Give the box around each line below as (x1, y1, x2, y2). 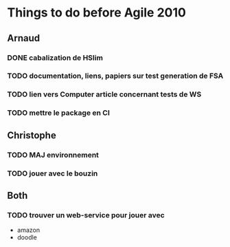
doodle (16, 233, 38, 241)
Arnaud (7, 32, 40, 44)
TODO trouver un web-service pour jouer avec (7, 210, 165, 219)
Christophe (7, 129, 56, 141)
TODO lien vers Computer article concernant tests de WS (7, 89, 202, 99)
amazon (16, 226, 40, 235)
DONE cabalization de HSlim (7, 53, 103, 63)
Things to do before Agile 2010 (7, 5, 187, 21)
